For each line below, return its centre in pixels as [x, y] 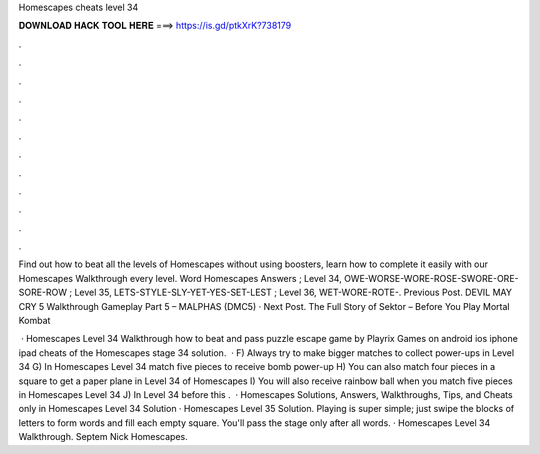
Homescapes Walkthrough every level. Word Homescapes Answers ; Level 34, [180, 278]
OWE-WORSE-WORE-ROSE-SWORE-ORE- [431, 278]
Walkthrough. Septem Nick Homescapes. [103, 437]
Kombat [34, 321]
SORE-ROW [43, 292]
